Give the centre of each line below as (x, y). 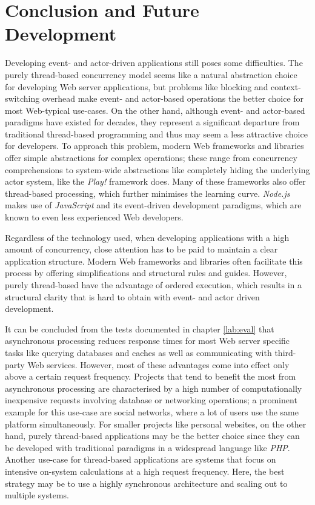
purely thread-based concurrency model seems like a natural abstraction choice (151, 74)
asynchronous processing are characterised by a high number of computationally (154, 388)
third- (285, 352)
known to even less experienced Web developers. (94, 217)
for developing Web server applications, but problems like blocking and (137, 86)
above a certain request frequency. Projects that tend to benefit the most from (151, 376)
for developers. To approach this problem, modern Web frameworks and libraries (154, 146)
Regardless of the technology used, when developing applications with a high (147, 237)
